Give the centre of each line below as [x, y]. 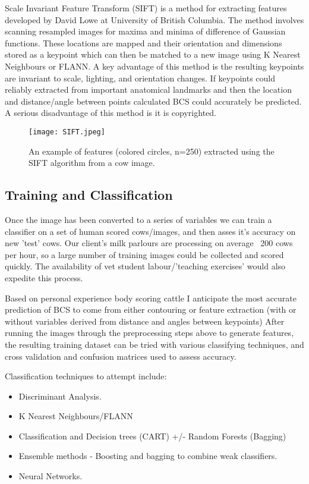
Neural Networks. [51, 476]
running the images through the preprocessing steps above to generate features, [149, 333]
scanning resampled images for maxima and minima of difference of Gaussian [145, 31]
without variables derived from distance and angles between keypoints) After [145, 321]
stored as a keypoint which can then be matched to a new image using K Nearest [153, 54]
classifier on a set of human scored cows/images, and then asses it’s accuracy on [150, 231]
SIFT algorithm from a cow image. [92, 163]
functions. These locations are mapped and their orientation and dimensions [144, 43]
